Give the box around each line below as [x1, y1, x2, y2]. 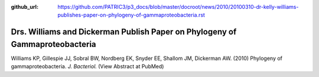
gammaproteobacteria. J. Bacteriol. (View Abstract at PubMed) [11, 63, 164, 70]
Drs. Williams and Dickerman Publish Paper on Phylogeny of [11, 27, 237, 37]
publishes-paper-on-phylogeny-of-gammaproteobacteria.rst [57, 12, 205, 19]
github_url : [11, 4, 38, 10]
